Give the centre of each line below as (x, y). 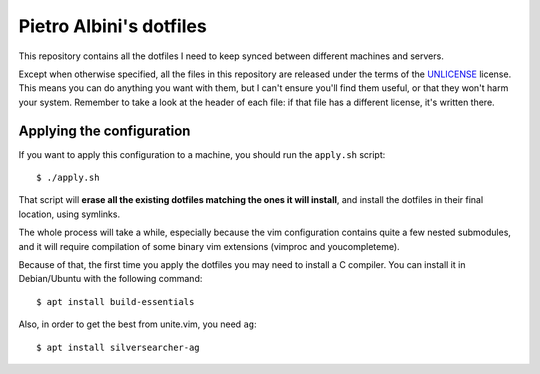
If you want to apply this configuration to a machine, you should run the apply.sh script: (202, 154)
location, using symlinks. (69, 214)
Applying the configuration (104, 130)
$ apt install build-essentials (115, 301)
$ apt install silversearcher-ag (118, 347)
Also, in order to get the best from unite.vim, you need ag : (137, 324)
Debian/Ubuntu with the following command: (110, 279)
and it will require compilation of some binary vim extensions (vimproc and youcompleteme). (209, 246)
